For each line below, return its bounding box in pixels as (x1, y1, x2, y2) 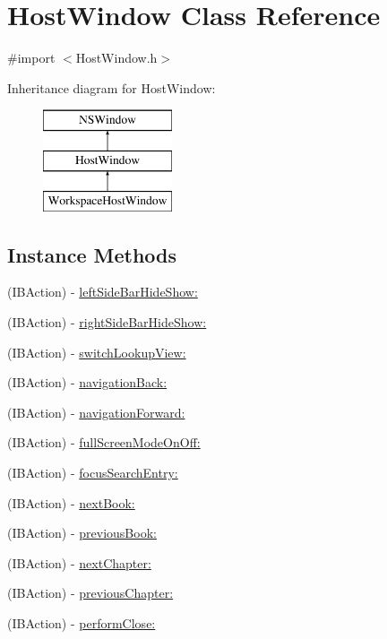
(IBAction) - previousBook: (7, 523, 157, 542)
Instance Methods (7, 240, 176, 268)
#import (7, 48, 56, 67)
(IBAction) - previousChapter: (7, 583, 174, 602)
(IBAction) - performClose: (7, 614, 156, 633)
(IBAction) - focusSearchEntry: (7, 463, 178, 482)
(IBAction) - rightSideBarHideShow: (7, 313, 207, 332)
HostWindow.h (75, 48, 158, 67)
